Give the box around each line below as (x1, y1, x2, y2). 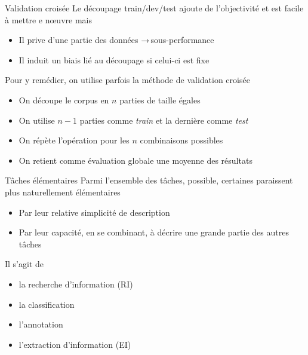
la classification (19, 298, 75, 310)
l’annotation (19, 318, 63, 330)
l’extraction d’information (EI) (19, 338, 131, 350)
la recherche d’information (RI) (19, 277, 133, 290)
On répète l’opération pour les (19, 134, 130, 146)
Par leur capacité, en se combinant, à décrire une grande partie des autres (19, 226, 289, 238)
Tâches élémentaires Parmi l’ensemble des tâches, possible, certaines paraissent (5, 174, 293, 186)
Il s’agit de (5, 258, 44, 270)
